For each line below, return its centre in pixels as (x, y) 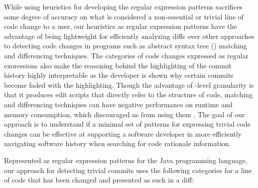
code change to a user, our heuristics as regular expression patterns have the (121, 26)
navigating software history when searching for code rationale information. (118, 143)
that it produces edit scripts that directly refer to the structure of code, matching (129, 94)
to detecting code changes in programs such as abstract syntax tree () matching (126, 46)
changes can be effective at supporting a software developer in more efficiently (123, 133)
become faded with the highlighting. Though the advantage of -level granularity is (129, 85)
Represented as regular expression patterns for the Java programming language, (126, 160)
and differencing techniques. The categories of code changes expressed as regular (126, 55)
